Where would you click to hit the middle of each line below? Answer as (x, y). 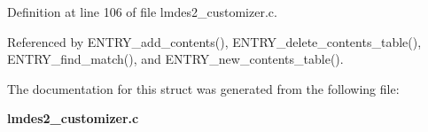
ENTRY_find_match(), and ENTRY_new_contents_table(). (175, 59)
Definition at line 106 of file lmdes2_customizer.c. (142, 12)
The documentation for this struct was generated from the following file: (203, 88)
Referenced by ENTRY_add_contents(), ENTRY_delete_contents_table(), (214, 41)
